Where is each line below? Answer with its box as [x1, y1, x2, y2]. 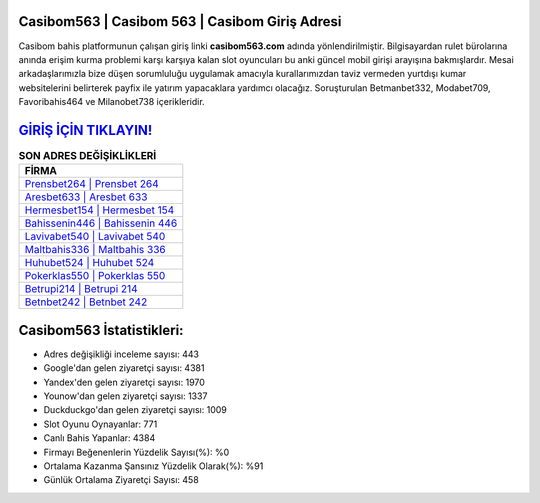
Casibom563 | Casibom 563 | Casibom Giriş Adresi [18, 13, 342, 30]
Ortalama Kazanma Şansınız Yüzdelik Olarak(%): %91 [43, 460, 264, 472]
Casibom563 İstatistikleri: [18, 321, 184, 339]
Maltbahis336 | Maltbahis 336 [24, 243, 166, 257]
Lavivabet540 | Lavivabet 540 [24, 230, 166, 244]
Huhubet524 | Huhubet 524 [24, 256, 155, 270]
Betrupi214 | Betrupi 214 [24, 282, 139, 296]
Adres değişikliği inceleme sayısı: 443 [43, 348, 200, 360]
